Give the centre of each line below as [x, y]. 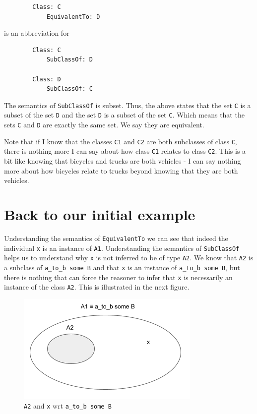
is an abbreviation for [37, 33]
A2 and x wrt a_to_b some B [68, 406]
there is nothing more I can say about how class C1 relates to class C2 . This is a [125, 151]
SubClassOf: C [69, 89]
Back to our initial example [100, 214]
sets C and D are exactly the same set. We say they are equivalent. [104, 125]
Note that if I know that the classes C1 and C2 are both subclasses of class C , [121, 141]
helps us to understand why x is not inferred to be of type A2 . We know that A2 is [129, 258]
